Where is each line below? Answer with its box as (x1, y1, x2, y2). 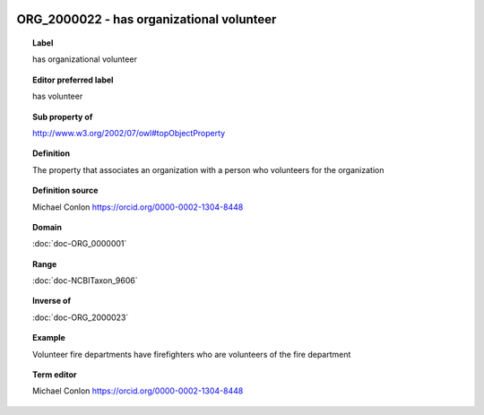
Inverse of (32, 296, 72, 307)
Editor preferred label (32, 74, 114, 85)
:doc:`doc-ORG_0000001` (32, 238, 127, 249)
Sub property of (32, 111, 93, 122)
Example (32, 333, 66, 343)
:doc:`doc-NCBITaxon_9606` (32, 275, 138, 286)
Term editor (32, 369, 77, 380)
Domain (32, 221, 63, 232)
